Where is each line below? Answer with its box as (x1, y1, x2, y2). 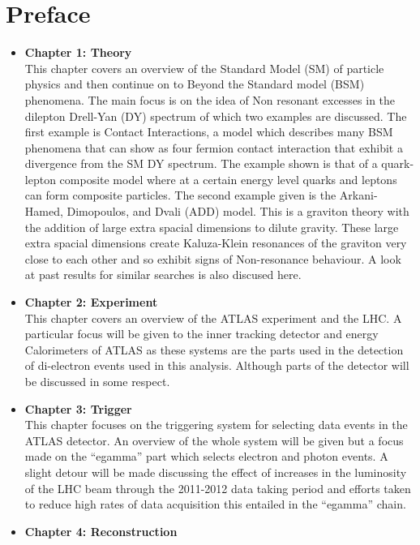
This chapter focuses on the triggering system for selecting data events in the (24, 416, 408, 433)
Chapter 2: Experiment (24, 294, 158, 311)
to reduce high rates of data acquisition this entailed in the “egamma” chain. (24, 496, 406, 513)
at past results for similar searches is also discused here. (24, 266, 302, 283)
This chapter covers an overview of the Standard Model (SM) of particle (24, 59, 384, 76)
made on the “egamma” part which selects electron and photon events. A (24, 448, 388, 465)
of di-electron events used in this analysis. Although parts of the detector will (24, 357, 409, 374)
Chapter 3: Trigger (24, 400, 132, 417)
